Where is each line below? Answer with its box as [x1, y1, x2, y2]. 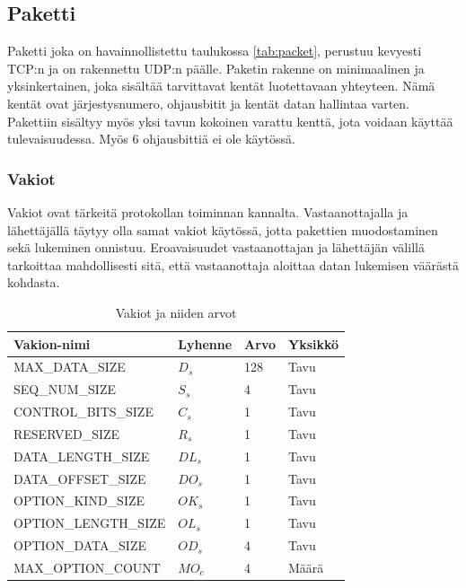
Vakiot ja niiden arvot [115, 303, 237, 321]
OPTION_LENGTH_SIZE [13, 513, 166, 532]
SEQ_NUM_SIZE [13, 380, 116, 399]
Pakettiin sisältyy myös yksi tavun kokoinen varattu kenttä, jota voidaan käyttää [7, 111, 453, 130]
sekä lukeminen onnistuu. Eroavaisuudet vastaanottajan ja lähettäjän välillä [7, 238, 425, 257]
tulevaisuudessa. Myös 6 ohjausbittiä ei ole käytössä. [7, 129, 295, 148]
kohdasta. [7, 273, 60, 292]
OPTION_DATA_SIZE [13, 536, 146, 555]
